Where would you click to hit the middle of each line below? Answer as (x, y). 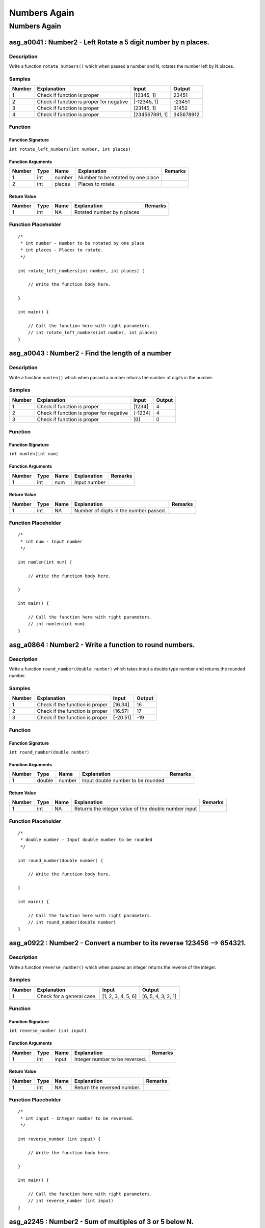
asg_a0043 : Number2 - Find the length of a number (90, 353)
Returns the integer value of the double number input (136, 809)
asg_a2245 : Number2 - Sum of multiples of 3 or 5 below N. (101, 1221)
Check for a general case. (67, 996)
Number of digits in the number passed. (120, 510)
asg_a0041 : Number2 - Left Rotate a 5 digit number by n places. (109, 42)
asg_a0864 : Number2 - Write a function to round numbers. (102, 645)
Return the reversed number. (107, 1087)
